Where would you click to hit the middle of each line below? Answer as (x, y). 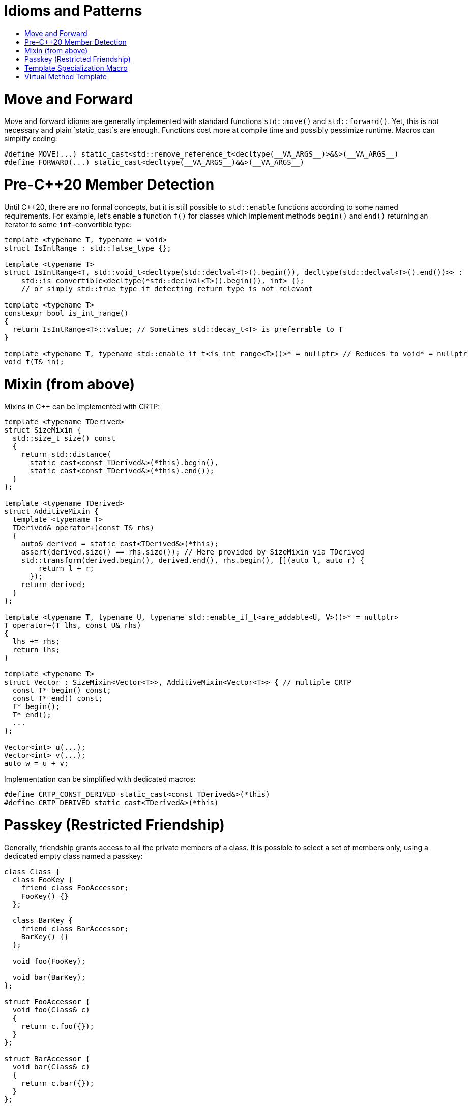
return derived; (53, 585)
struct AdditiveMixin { (51, 512)
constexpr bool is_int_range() (66, 313)
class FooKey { (42, 880)
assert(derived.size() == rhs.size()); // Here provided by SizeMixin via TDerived (193, 552)
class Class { (32, 871)
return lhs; (36, 650)
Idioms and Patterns (73, 11)
